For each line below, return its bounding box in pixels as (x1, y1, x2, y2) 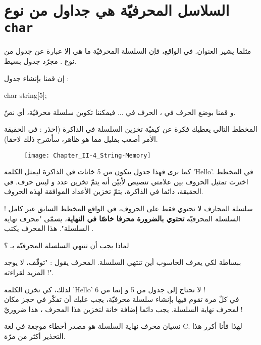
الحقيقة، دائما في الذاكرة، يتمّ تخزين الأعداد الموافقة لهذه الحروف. (4, 186, 203, 197)
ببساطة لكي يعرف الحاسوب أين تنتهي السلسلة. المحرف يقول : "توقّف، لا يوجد (4, 257, 241, 267)
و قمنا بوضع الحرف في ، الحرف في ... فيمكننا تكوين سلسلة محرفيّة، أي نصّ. (4, 106, 236, 117)
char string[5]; (4, 90, 47, 100)
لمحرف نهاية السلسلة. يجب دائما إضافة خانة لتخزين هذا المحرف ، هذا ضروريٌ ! (4, 303, 243, 314)
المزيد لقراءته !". (4, 267, 54, 277)
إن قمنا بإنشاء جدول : (4, 72, 69, 83)
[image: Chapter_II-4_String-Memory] (24, 151, 151, 159)
